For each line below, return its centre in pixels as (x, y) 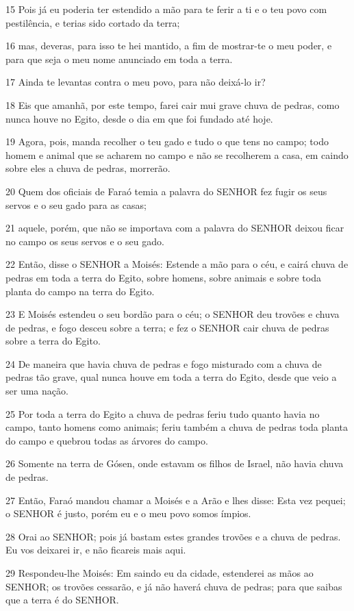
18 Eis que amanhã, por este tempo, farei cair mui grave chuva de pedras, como (173, 104)
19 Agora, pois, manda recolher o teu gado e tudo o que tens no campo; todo (167, 141)
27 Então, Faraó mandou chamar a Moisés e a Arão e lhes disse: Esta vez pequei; (176, 500)
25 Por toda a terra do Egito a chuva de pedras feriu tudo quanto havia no (163, 413)
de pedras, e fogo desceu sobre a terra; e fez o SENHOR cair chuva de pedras (167, 327)
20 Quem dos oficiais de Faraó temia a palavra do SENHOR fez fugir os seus (166, 191)
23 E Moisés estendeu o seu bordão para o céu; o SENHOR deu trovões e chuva (173, 314)
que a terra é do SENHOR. (62, 600)
